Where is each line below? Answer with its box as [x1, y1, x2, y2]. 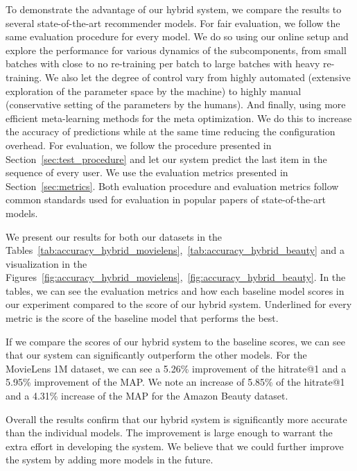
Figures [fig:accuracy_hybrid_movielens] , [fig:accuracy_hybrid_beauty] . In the [6, 270, 346, 284]
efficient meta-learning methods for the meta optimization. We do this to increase [6, 110, 352, 125]
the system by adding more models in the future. [6, 452, 214, 467]
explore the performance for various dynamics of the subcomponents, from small [6, 42, 347, 57]
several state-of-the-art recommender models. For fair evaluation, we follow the [6, 15, 340, 30]
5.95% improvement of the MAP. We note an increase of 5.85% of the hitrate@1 [6, 375, 345, 389]
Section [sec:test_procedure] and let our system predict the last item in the [6, 151, 327, 166]
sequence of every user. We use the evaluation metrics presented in [6, 165, 288, 180]
